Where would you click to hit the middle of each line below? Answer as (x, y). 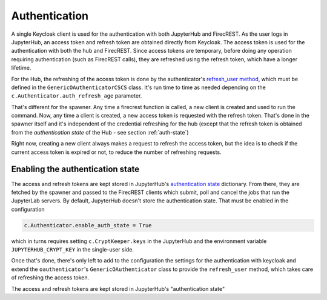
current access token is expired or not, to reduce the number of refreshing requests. (116, 152)
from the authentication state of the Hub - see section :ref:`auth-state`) (100, 132)
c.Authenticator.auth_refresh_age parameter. (77, 96)
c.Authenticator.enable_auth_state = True (88, 225)
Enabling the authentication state (75, 169)
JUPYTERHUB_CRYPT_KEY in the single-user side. (73, 250)
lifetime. (21, 68)
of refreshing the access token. (50, 278)
